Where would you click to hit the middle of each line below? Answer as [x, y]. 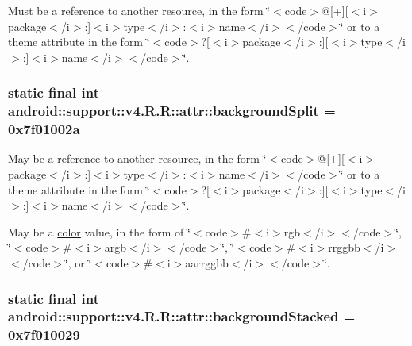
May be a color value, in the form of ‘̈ [99, 231]
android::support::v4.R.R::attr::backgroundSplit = [172, 111]
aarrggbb [207, 263]
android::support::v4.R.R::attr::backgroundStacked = [182, 316]
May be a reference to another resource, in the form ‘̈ [137, 158]
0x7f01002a [44, 129]
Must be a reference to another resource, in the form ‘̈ [139, 10]
